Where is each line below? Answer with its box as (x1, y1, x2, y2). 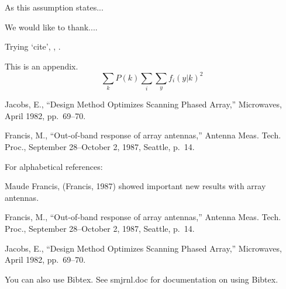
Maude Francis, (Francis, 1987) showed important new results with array (5, 180, 266, 192)
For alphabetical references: (5, 160, 103, 172)
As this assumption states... (5, 1, 104, 13)
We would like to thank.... (5, 20, 98, 33)
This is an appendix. (5, 60, 78, 72)
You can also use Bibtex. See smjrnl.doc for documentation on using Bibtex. (5, 273, 278, 285)
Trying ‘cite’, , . (5, 40, 61, 53)
